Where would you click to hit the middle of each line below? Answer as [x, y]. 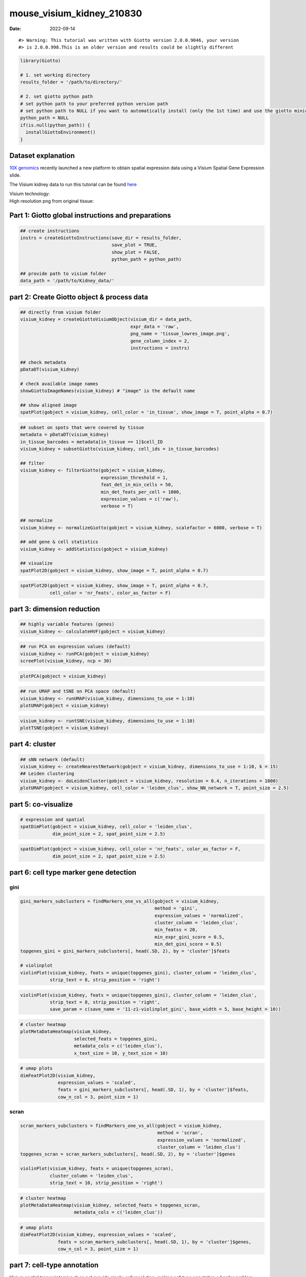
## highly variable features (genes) [67, 624]
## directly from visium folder [61, 312]
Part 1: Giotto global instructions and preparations [90, 215]
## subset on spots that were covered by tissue [82, 428]
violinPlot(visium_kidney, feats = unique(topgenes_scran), [97, 1169]
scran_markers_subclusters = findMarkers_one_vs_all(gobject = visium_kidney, [121, 1126]
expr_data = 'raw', [155, 326]
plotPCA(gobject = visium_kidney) [63, 676]
